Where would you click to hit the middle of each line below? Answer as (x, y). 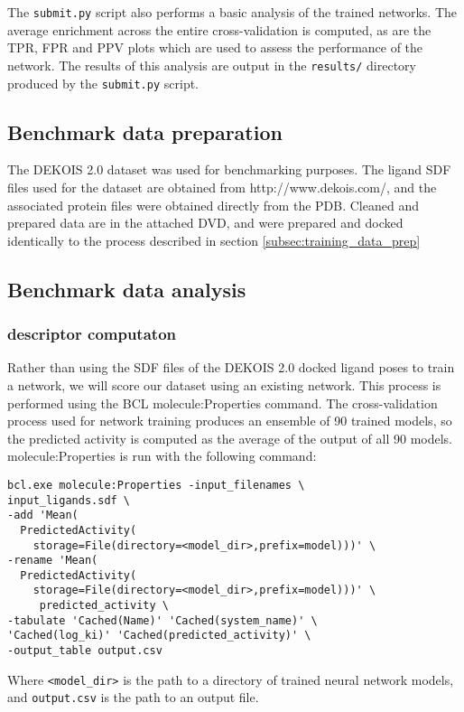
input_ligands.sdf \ (69, 500)
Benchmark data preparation (145, 131)
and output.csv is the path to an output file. (133, 697)
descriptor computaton (92, 334)
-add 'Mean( (43, 515)
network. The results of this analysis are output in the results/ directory (212, 65)
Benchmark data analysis (127, 289)
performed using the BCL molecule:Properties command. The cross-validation (223, 403)
